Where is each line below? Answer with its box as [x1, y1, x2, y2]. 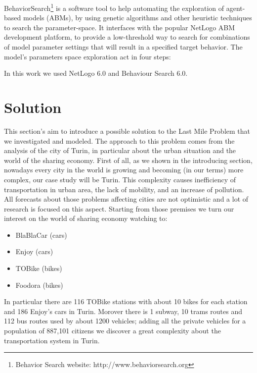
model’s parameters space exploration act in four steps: [4, 51, 171, 61]
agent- [226, 2, 245, 13]
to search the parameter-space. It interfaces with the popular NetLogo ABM [4, 22, 235, 32]
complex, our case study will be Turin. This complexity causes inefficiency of [4, 174, 236, 184]
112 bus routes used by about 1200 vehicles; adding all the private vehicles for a [4, 316, 246, 326]
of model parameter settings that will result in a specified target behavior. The [4, 42, 243, 52]
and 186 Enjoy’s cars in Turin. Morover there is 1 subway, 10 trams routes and [4, 306, 242, 316]
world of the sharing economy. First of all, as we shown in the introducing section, [4, 155, 253, 165]
